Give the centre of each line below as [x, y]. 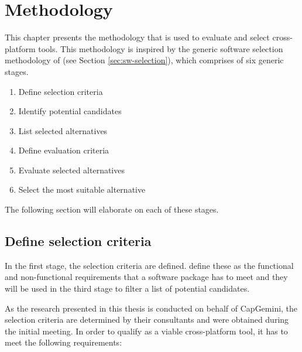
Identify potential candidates [70, 111]
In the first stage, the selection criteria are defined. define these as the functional [149, 265]
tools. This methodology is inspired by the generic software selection [161, 48]
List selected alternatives [63, 130]
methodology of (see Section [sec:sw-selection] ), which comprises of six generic [144, 60]
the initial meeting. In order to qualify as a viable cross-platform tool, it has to [146, 331]
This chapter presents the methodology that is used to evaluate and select [137, 37]
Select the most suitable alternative [82, 189]
